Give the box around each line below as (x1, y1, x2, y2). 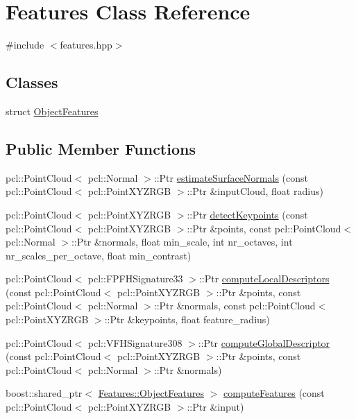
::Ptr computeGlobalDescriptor (198, 335, 330, 350)
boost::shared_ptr (6, 386, 83, 400)
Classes (6, 71, 58, 93)
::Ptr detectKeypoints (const (187, 207, 308, 221)
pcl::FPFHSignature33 (87, 271, 183, 286)
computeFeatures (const (223, 386, 325, 400)
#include (6, 37, 44, 52)
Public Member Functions (6, 137, 196, 159)
